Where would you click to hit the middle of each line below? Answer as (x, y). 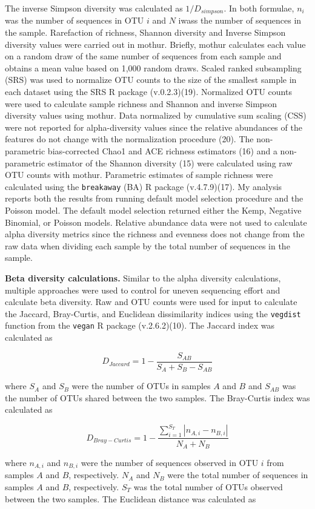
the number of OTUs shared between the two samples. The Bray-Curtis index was (157, 397)
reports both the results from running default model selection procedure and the (154, 198)
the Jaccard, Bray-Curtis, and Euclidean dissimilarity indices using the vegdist (153, 313)
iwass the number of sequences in (240, 20)
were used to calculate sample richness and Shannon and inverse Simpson (141, 103)
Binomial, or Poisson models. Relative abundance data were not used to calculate (156, 222)
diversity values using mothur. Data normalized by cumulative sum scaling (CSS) (156, 115)
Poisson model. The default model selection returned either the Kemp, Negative (153, 210)
